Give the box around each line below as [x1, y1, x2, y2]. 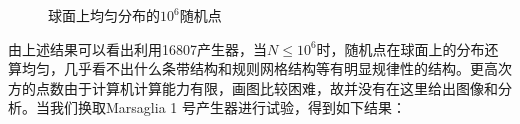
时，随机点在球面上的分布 [316, 38, 485, 59]
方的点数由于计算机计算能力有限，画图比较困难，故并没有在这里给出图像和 [8, 77, 498, 98]
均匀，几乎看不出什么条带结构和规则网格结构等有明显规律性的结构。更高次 [21, 58, 512, 79]
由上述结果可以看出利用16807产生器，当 [8, 38, 267, 59]
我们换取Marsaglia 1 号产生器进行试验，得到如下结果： [49, 97, 406, 118]
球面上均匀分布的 [48, 5, 160, 25]
